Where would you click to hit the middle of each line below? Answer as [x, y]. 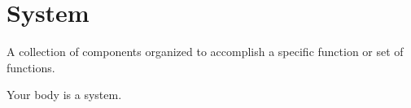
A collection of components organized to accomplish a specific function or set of [205, 52]
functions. [31, 67]
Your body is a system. [64, 95]
